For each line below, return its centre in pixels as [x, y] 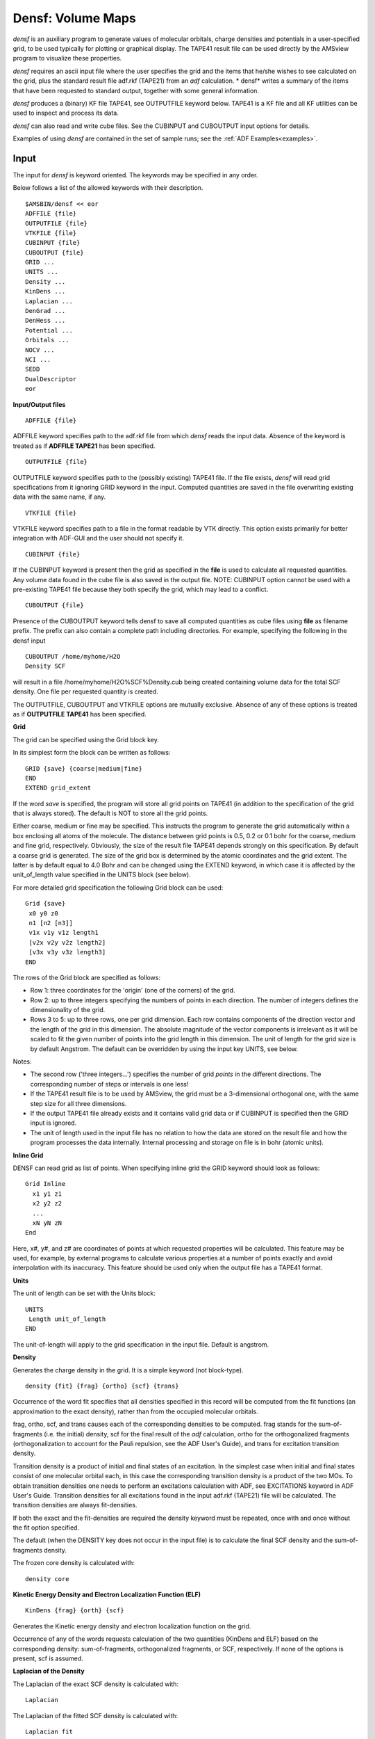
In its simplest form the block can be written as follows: [92, 753]
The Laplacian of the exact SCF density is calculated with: [96, 1684]
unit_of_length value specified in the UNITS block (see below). [102, 875]
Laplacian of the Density [49, 1671]
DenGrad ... [45, 311]
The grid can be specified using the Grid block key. [86, 739]
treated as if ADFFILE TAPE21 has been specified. [84, 446]
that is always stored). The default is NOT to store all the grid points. [110, 813]
